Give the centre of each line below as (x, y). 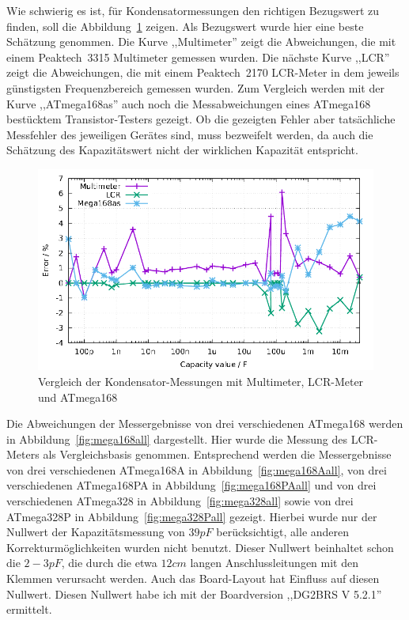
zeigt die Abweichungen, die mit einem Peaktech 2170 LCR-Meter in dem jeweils (203, 72)
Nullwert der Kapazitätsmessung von (96, 532)
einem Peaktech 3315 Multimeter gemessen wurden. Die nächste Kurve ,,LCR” (198, 57)
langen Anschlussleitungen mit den (274, 563)
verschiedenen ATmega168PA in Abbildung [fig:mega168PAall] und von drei (191, 485)
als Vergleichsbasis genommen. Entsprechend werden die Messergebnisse (217, 454)
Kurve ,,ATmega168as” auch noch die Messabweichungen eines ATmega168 (189, 103)
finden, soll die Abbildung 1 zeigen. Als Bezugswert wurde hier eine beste (185, 26)
